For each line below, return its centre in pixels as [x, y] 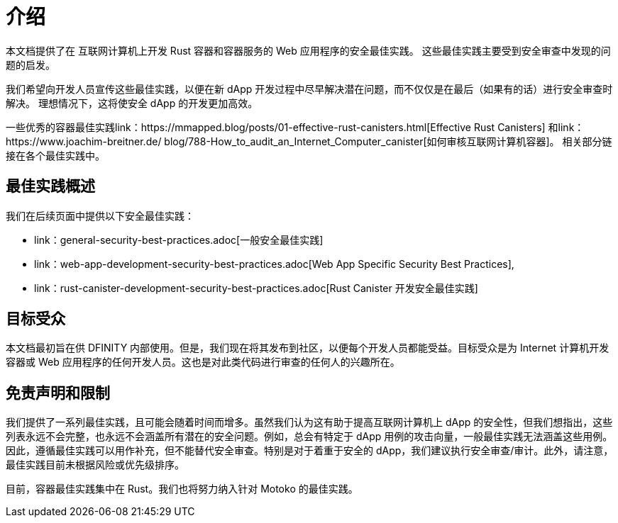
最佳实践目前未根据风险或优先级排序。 [95, 465]
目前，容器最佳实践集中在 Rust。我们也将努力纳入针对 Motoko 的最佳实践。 [182, 489]
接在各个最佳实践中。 [55, 155]
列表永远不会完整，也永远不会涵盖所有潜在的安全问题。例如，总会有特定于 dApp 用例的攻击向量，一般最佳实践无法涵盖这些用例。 [309, 437]
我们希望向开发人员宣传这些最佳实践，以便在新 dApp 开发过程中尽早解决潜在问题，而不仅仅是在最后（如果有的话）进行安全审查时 [309, 89]
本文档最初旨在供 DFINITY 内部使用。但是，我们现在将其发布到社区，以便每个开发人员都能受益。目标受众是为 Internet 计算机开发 [308, 348]
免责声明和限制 [58, 393]
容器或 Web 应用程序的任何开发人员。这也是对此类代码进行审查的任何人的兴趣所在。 [203, 362]
